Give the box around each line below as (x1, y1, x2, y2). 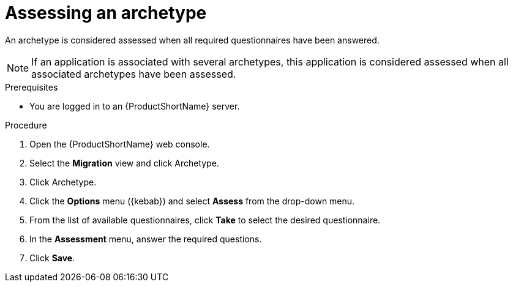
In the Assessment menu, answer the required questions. (29, 233, 262, 244)
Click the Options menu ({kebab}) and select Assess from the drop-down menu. (29, 195, 355, 206)
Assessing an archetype (5, 2, 207, 23)
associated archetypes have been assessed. (31, 67, 236, 80)
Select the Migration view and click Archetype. (29, 157, 219, 168)
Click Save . (29, 252, 75, 263)
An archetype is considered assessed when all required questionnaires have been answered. (5, 34, 380, 45)
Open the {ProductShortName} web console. (29, 138, 210, 149)
